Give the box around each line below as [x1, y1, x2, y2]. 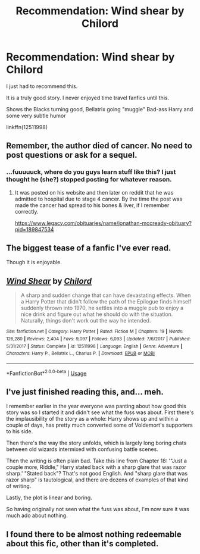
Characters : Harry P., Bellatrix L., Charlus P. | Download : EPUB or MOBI [6, 350, 155, 356]
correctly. [14, 208, 39, 215]
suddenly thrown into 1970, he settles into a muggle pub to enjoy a [20, 305, 183, 312]
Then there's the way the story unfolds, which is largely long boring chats [6, 439, 187, 447]
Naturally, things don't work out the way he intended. [20, 317, 151, 324]
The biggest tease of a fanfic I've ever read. [6, 243, 171, 253]
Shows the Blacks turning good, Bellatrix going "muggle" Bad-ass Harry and [6, 105, 193, 112]
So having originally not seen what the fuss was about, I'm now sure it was [6, 506, 189, 513]
